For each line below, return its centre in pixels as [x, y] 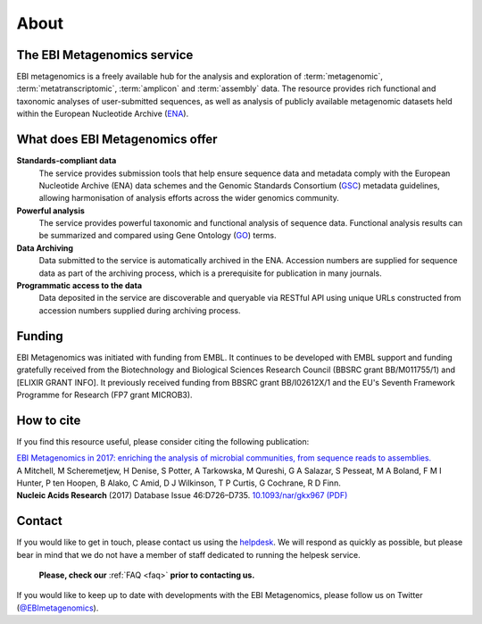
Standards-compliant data [66, 161]
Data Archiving [45, 248]
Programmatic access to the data [79, 286]
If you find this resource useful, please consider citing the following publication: [163, 441]
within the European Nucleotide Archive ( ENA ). [103, 114]
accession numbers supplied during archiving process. [140, 310]
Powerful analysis [50, 211]
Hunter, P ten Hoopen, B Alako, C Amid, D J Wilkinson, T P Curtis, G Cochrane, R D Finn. [179, 483]
